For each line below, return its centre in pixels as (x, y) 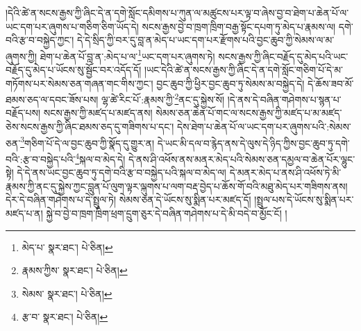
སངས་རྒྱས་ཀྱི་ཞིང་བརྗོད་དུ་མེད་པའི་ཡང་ (283, 56)
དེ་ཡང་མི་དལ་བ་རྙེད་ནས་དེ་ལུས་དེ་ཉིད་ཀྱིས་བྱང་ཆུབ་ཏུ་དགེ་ (253, 143)
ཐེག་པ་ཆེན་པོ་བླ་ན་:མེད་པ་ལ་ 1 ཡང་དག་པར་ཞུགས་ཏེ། (127, 55)
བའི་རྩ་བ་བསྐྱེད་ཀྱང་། (40, 40)
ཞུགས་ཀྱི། (22, 56)
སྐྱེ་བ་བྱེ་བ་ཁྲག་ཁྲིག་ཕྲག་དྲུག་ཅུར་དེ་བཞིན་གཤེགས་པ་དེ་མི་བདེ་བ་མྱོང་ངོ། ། (167, 213)
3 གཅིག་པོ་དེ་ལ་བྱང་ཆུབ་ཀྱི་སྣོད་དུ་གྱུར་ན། (87, 142)
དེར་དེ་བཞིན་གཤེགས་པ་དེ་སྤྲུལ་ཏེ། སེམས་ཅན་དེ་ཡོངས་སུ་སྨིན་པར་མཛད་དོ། (128, 200)
